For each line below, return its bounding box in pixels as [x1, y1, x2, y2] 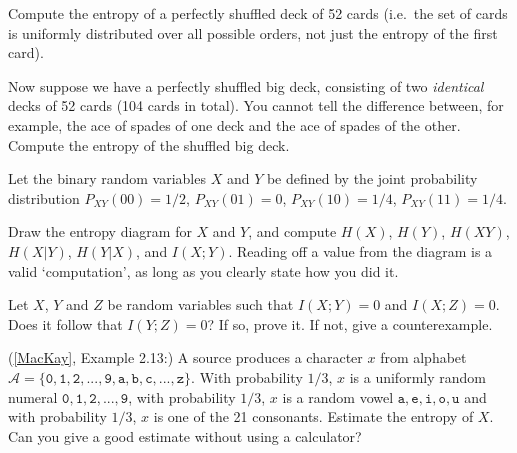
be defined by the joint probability [266, 168, 478, 189]
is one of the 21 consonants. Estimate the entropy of [153, 406, 474, 427]
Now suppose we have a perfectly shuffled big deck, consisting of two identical [8, 75, 484, 96]
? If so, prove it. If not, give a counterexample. [207, 313, 493, 334]
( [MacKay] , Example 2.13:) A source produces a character [8, 347, 363, 368]
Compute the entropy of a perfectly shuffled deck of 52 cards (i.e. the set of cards [8, 3, 508, 23]
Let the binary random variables [8, 168, 206, 189]
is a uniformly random [349, 366, 486, 387]
